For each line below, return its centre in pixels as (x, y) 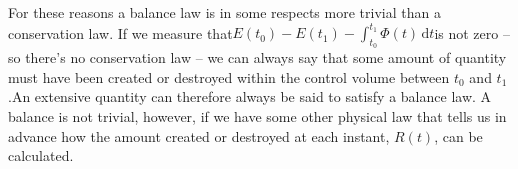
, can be (458, 135)
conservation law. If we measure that (120, 32)
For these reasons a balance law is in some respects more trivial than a (224, 12)
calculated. (41, 155)
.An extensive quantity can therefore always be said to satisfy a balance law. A (250, 96)
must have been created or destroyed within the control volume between (229, 76)
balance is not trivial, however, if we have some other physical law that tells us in (257, 116)
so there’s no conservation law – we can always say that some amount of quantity (257, 57)
